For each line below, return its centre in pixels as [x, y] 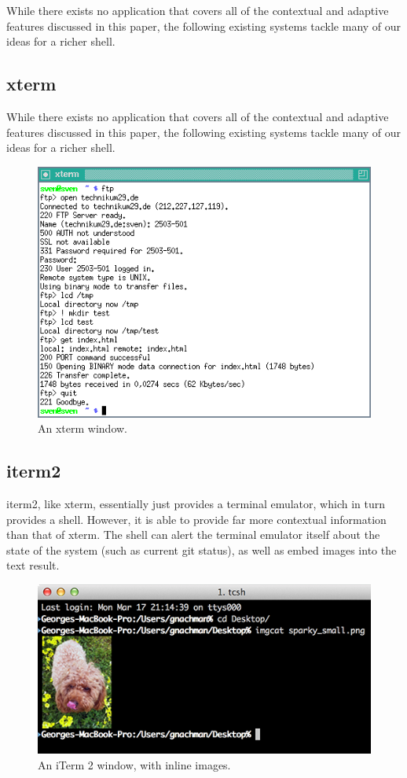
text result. [33, 565]
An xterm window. [82, 428]
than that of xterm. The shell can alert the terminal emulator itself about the [193, 535]
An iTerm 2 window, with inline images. [134, 765]
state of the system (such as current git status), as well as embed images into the [202, 549]
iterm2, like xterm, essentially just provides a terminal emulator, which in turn [196, 504]
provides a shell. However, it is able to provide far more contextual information [196, 519]
